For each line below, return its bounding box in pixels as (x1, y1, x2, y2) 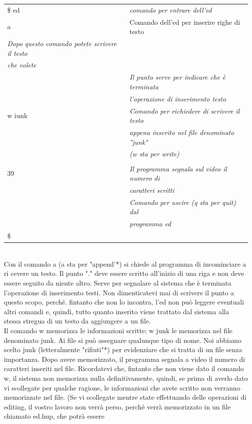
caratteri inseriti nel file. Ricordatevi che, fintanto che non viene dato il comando (4, 363, 244, 373)
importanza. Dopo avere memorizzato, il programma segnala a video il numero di (4, 354, 245, 364)
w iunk (7, 110, 28, 120)
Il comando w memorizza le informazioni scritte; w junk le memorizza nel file (4, 325, 233, 335)
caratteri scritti (129, 185, 174, 195)
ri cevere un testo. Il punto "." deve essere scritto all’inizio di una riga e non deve (4, 268, 244, 278)
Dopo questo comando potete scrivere (7, 38, 117, 49)
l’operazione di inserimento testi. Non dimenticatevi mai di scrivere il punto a (4, 287, 234, 297)
